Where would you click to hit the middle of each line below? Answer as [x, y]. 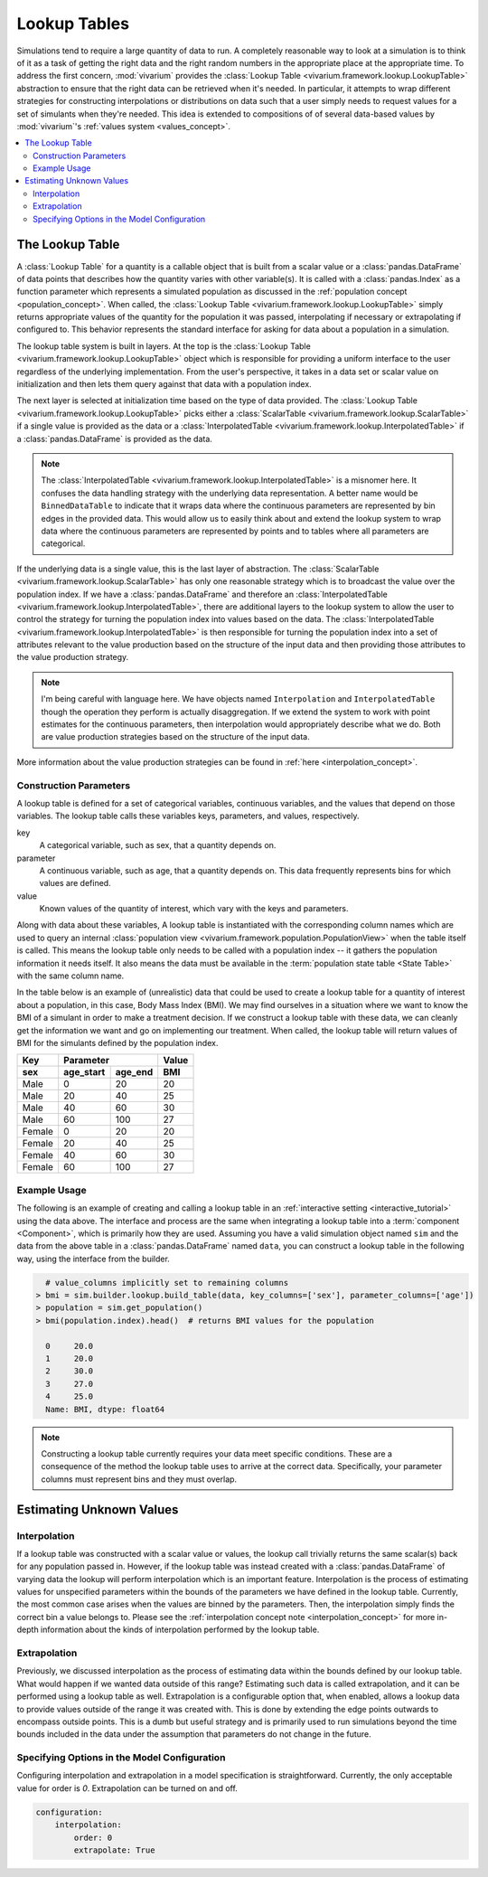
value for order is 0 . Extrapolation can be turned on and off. [127, 1788]
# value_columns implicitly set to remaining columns [167, 1283]
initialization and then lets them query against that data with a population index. [164, 384]
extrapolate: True [114, 1850]
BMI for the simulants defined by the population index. [117, 1042]
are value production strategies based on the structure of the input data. [176, 737]
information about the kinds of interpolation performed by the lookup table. [180, 1630]
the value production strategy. [73, 657]
